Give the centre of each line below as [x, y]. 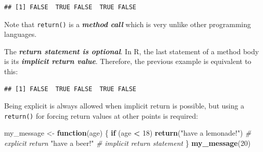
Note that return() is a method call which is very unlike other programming [128, 24]
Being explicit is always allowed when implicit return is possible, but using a [124, 106]
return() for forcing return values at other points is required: [101, 115]
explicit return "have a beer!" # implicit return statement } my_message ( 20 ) [127, 143]
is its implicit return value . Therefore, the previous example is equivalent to [128, 61]
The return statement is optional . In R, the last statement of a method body [131, 51]
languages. [21, 34]
